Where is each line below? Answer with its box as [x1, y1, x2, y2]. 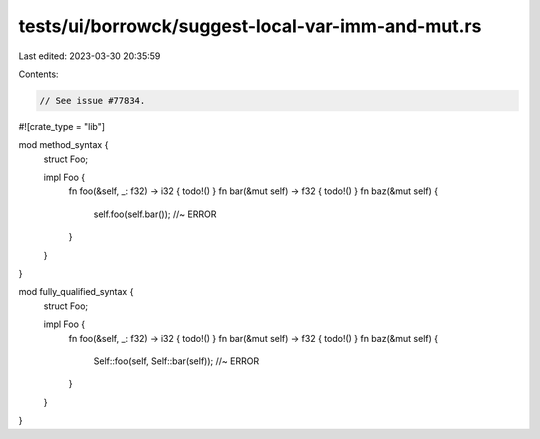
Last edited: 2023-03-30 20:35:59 [18, 50, 161, 62]
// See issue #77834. [39, 95, 146, 106]
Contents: [18, 68, 59, 80]
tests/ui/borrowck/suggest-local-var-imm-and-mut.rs [18, 15, 482, 37]
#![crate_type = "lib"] [18, 120, 105, 132]
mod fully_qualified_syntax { [18, 286, 134, 298]
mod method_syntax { [18, 139, 109, 151]
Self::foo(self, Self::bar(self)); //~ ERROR [93, 355, 260, 367]
